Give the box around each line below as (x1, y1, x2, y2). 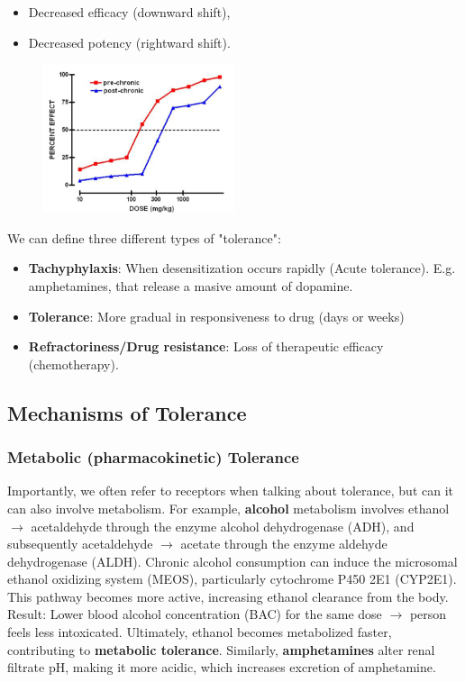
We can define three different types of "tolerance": (7, 228, 281, 247)
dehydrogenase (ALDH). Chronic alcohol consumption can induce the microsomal (7, 551, 458, 570)
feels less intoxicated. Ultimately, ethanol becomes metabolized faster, (7, 623, 392, 641)
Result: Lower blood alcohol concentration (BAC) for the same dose (7, 605, 382, 623)
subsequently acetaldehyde (7, 534, 153, 553)
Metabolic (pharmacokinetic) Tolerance (7, 446, 299, 468)
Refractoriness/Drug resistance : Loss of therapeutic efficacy (28, 337, 384, 356)
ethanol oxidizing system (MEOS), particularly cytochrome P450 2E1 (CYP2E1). (7, 569, 457, 588)
